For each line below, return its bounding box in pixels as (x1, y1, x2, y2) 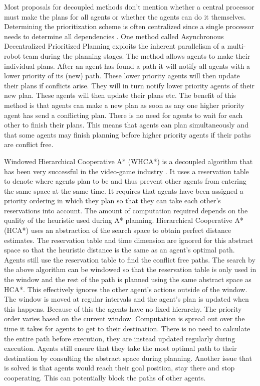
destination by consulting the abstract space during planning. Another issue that (4, 352, 252, 363)
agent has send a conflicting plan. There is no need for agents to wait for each (4, 109, 243, 120)
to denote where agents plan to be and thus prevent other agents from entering (4, 176, 246, 186)
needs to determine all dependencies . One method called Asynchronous (4, 31, 224, 41)
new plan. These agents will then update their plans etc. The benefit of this (4, 90, 236, 100)
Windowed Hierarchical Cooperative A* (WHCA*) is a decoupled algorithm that (4, 156, 253, 166)
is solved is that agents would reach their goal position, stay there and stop (4, 362, 235, 373)
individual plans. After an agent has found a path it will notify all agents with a (4, 60, 250, 71)
